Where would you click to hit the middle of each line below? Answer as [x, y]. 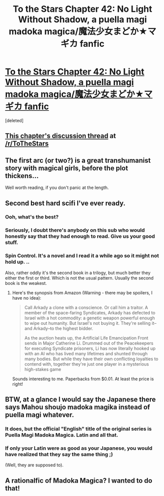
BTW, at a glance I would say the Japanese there [81, 400]
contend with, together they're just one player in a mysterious [87, 364]
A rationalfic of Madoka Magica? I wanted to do [79, 480]
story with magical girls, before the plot [67, 168]
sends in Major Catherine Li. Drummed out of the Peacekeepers [89, 343]
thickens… [22, 176]
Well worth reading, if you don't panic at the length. [57, 187]
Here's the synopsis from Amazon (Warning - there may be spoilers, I [82, 293]
